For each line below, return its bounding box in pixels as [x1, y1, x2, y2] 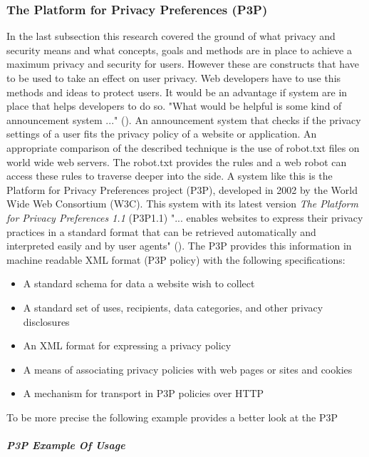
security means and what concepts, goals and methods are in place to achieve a [6, 42, 352, 57]
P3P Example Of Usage [6, 438, 125, 453]
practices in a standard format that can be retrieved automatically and [6, 224, 316, 239]
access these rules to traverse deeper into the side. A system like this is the [6, 168, 333, 183]
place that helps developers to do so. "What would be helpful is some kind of [6, 98, 342, 113]
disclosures [23, 314, 70, 329]
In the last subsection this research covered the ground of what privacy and [6, 29, 336, 43]
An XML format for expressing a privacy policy [23, 338, 232, 353]
